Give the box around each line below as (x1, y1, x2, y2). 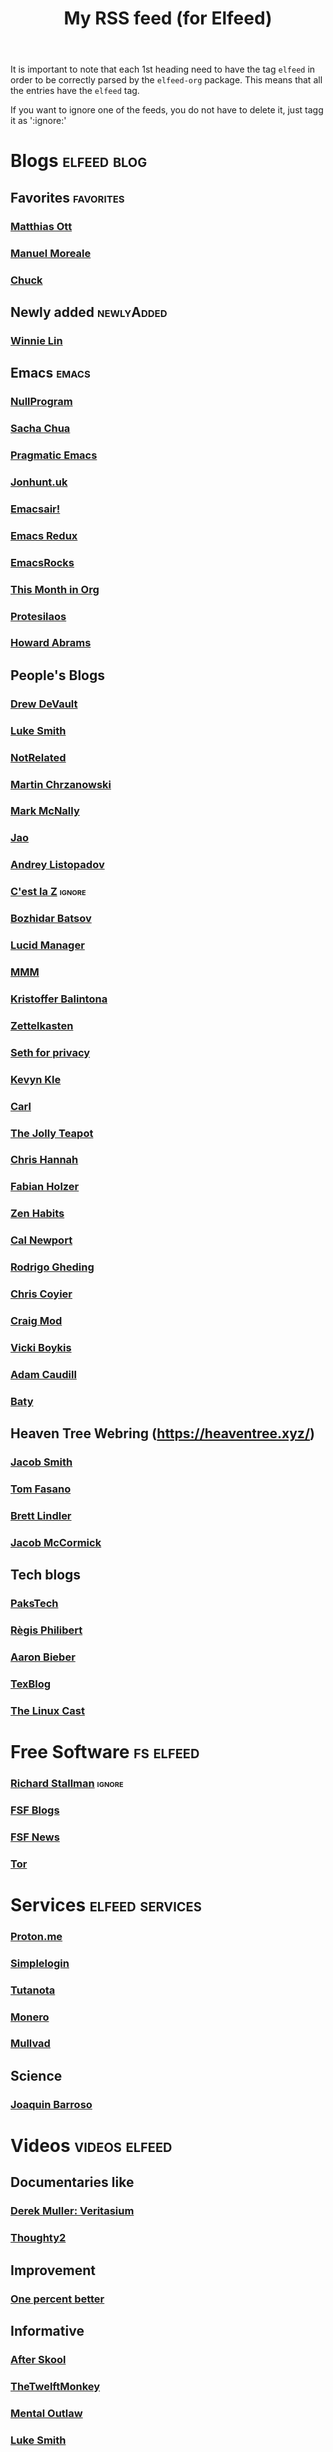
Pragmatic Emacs (10, 448, 98, 462)
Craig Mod (10, 1313, 63, 1327)
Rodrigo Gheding (10, 1260, 95, 1274)
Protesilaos (10, 609, 67, 623)
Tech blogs (10, 1567, 82, 1584)
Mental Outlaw (10, 2406, 83, 2420)
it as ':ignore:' (10, 115, 67, 127)
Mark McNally (10, 804, 80, 818)
